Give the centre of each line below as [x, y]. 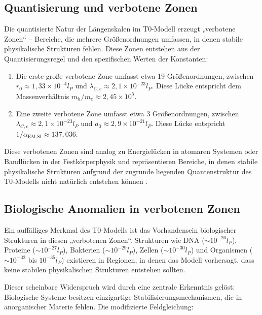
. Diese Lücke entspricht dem [196, 86]
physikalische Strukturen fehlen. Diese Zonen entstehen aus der [102, 49]
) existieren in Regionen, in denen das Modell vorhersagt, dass [158, 259]
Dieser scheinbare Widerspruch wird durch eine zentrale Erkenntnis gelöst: [120, 286]
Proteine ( [20, 250]
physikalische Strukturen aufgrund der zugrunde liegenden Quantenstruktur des [128, 171]
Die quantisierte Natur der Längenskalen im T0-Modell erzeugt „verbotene [120, 29]
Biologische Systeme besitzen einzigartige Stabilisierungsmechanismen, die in [123, 296]
